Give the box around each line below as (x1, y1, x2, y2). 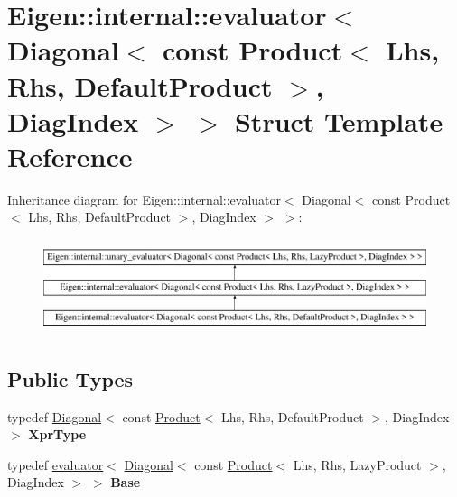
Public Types (7, 364, 134, 392)
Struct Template (234, 102, 443, 139)
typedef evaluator (7, 455, 104, 474)
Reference (7, 137, 133, 174)
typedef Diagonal (7, 407, 102, 426)
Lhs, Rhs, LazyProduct (293, 455, 422, 474)
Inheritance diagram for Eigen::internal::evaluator (7, 189, 282, 208)
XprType (28, 425, 87, 444)
